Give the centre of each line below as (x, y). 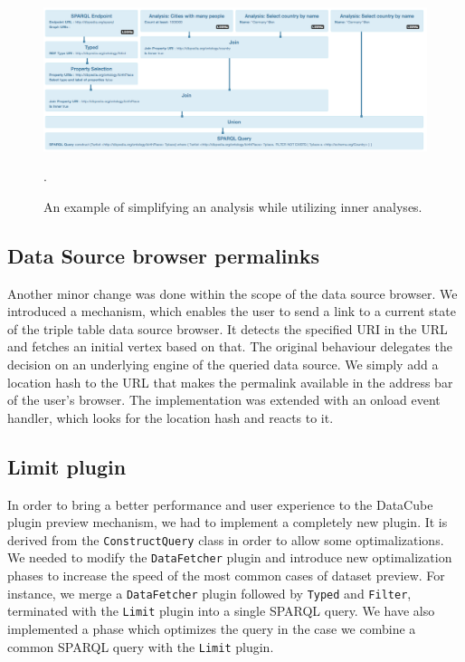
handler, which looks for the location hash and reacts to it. (171, 417)
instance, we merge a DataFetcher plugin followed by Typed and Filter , (209, 593)
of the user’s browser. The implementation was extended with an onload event (224, 400)
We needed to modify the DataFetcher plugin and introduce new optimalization (230, 557)
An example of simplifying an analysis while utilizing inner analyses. (233, 206)
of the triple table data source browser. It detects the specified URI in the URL (228, 328)
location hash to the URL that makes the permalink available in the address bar (230, 382)
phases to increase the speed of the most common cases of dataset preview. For (226, 576)
